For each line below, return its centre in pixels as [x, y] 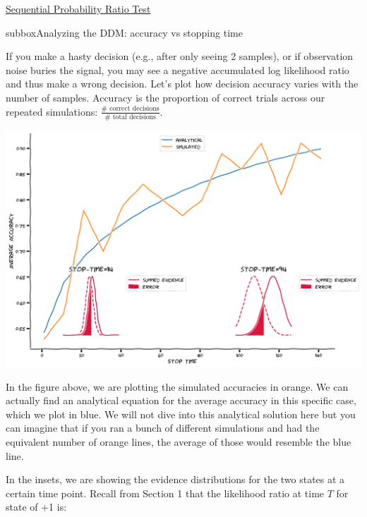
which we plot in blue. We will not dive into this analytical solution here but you [181, 414]
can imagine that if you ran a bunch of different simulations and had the [163, 428]
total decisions [134, 117]
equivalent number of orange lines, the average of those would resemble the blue [179, 442]
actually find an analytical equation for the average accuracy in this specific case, [181, 400]
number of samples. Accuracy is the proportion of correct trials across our [166, 97]
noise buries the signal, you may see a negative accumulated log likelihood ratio [178, 69]
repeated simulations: [52, 111]
